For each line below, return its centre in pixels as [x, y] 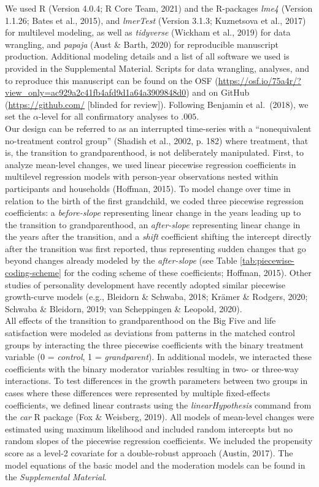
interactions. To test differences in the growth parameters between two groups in [156, 381]
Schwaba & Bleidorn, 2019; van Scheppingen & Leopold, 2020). [124, 308]
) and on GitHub [218, 92]
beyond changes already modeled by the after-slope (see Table [121, 260]
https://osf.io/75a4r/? [259, 80]
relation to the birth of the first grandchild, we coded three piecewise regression [154, 200]
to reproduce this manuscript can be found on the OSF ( [112, 80]
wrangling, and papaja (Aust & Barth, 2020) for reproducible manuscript [142, 44]
